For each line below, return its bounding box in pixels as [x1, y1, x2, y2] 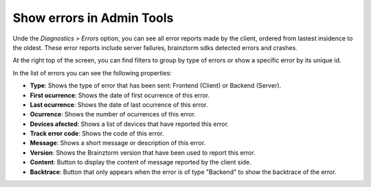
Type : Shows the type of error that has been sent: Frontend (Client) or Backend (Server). [30, 82, 282, 90]
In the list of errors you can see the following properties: [12, 68, 172, 77]
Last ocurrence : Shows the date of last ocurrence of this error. [30, 100, 208, 109]
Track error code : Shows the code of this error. [30, 129, 164, 138]
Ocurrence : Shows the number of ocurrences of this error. [30, 110, 196, 119]
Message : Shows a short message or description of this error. [30, 139, 206, 147]
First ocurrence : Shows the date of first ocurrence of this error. [30, 91, 210, 99]
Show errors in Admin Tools [12, 10, 174, 25]
